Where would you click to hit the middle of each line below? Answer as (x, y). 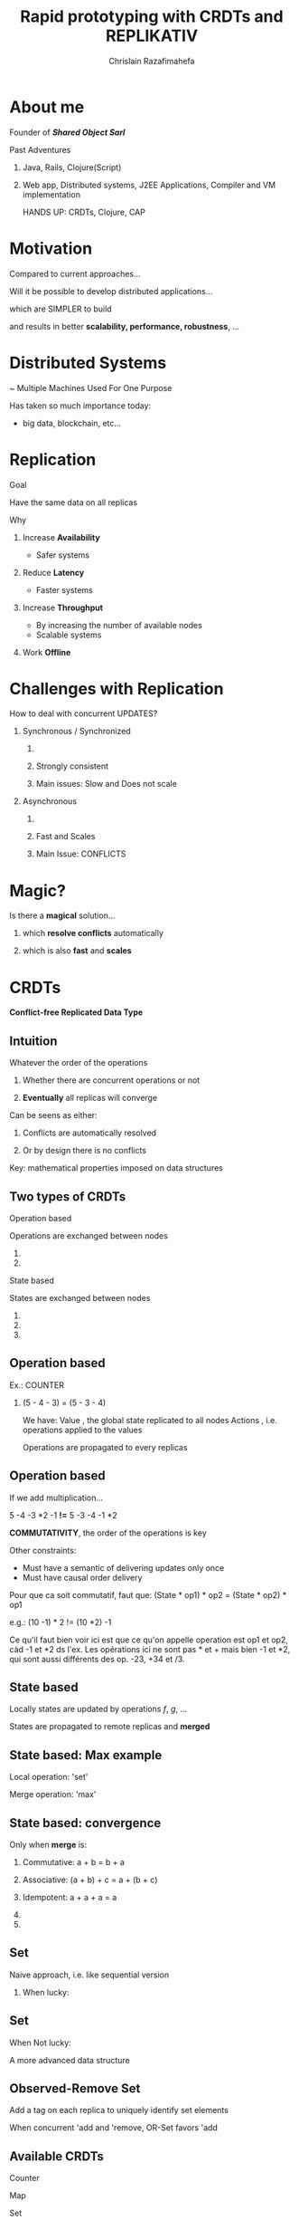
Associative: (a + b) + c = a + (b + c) (90, 1880)
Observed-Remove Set (75, 2089)
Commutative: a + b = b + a (73, 1862)
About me (47, 107)
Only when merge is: (48, 1845)
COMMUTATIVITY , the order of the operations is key (108, 1533)
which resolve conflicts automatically (93, 933)
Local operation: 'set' (49, 1777)
